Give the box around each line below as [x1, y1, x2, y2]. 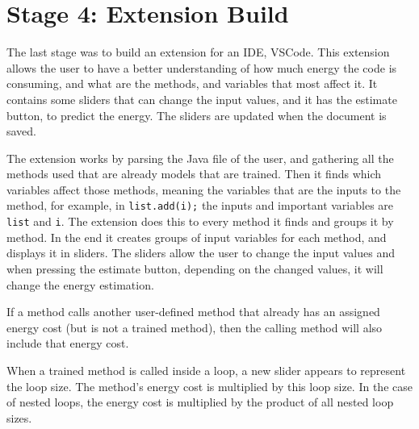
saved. [6, 123, 37, 140]
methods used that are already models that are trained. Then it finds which [6, 165, 382, 182]
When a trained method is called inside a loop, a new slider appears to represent [6, 361, 406, 378]
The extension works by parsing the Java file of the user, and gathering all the [6, 149, 394, 166]
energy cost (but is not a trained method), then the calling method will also [6, 319, 383, 335]
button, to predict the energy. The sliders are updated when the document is [6, 106, 387, 123]
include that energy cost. [6, 335, 129, 352]
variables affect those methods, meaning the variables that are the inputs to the [6, 181, 401, 198]
